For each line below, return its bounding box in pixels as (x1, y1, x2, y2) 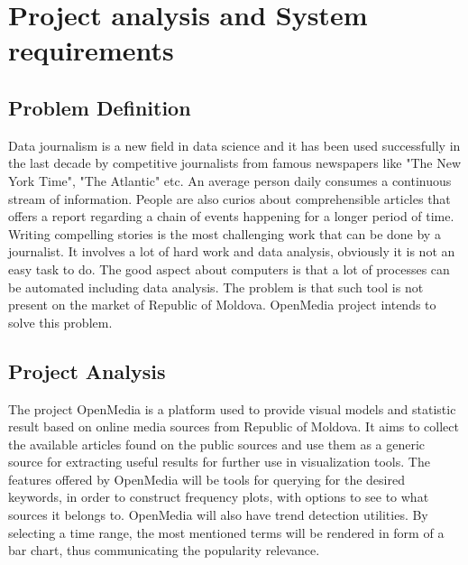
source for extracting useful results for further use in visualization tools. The (8, 452, 430, 471)
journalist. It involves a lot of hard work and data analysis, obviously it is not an (8, 242, 455, 261)
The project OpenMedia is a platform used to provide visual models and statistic (8, 399, 456, 418)
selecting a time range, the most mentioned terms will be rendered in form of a (8, 523, 445, 542)
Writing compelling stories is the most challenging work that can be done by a (8, 224, 441, 243)
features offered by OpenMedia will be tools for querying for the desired (8, 469, 405, 488)
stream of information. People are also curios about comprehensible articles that (8, 189, 451, 208)
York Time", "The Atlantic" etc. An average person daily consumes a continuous (8, 171, 452, 190)
